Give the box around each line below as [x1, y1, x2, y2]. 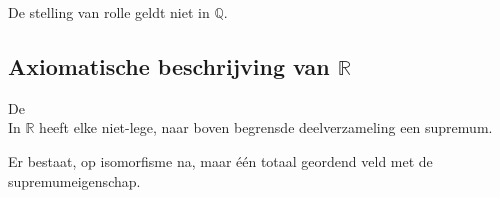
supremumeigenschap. [8, 170, 141, 191]
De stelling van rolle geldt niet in [8, 2, 210, 22]
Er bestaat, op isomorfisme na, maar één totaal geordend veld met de [8, 150, 433, 171]
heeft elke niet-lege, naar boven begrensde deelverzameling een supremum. [39, 117, 493, 138]
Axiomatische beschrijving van [8, 50, 330, 81]
